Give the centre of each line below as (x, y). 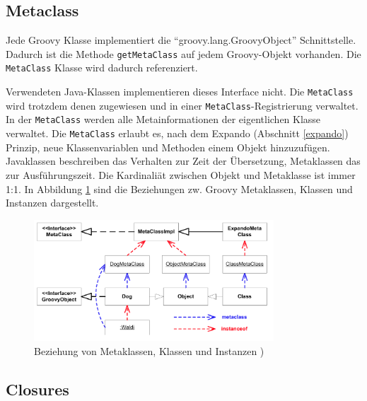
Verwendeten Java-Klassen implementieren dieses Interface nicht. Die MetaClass (180, 92)
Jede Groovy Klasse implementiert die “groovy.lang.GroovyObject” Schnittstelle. (181, 40)
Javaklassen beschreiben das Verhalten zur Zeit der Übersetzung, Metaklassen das (183, 161)
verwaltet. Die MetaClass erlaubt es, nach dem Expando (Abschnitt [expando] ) (177, 133)
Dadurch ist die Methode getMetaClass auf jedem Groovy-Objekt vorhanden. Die (183, 53)
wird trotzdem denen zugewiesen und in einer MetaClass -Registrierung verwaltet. (182, 105)
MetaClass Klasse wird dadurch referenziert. (102, 68)
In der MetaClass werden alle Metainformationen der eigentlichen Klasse (163, 119)
